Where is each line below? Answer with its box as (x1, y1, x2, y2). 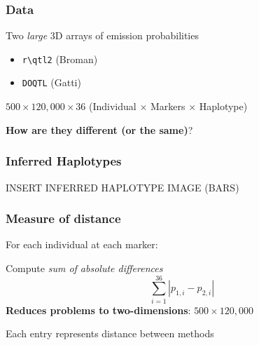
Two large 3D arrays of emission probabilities (6, 28, 199, 43)
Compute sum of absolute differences (6, 260, 163, 275)
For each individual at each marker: (6, 237, 158, 252)
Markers (150, 99, 185, 114)
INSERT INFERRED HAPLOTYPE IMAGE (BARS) (6, 180, 239, 194)
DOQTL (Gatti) (22, 75, 81, 90)
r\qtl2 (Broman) (22, 51, 98, 66)
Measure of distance (6, 210, 121, 227)
